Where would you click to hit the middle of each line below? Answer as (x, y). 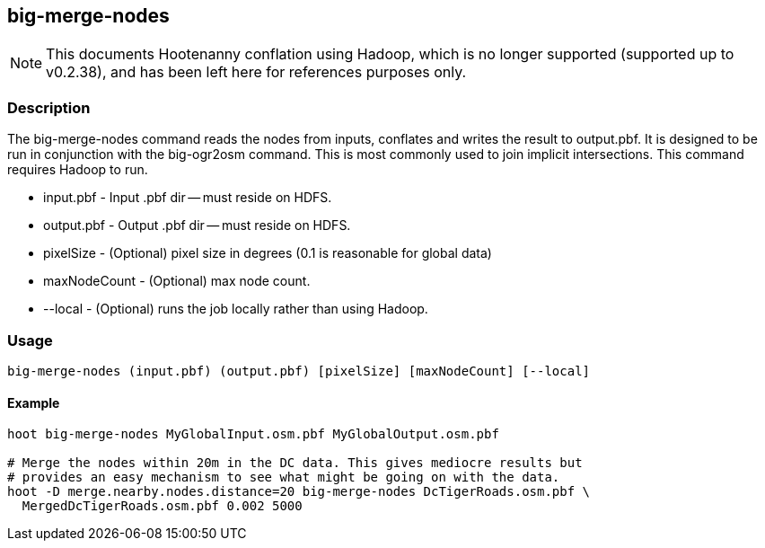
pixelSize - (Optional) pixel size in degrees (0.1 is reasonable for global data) (268, 253)
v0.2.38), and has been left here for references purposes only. (256, 72)
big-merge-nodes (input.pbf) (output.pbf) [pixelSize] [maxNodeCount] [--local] (299, 371)
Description (49, 107)
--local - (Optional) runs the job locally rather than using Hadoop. (236, 309)
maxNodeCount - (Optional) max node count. (177, 281)
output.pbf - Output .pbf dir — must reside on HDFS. (197, 225)
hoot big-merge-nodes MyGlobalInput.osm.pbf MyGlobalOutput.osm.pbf (253, 434)
